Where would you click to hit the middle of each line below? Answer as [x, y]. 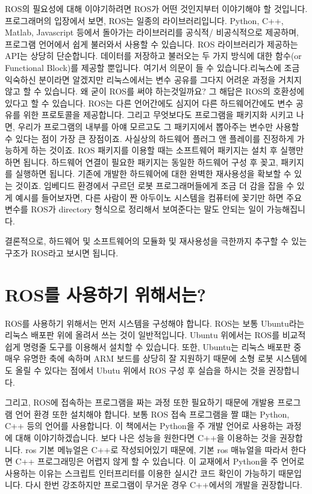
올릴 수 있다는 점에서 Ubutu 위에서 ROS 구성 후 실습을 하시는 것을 [140, 370]
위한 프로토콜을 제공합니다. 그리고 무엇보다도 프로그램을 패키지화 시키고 [158, 115]
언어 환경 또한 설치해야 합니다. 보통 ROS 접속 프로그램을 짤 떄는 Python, [152, 414]
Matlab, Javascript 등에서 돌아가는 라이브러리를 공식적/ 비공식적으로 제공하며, [152, 32]
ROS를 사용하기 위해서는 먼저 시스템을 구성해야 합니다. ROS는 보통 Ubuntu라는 [155, 323]
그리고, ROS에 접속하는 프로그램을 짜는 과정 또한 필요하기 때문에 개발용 [140, 402]
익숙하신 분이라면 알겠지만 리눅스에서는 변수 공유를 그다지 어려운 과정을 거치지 [153, 79]
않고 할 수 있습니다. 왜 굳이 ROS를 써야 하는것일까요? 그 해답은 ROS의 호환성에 [155, 91]
